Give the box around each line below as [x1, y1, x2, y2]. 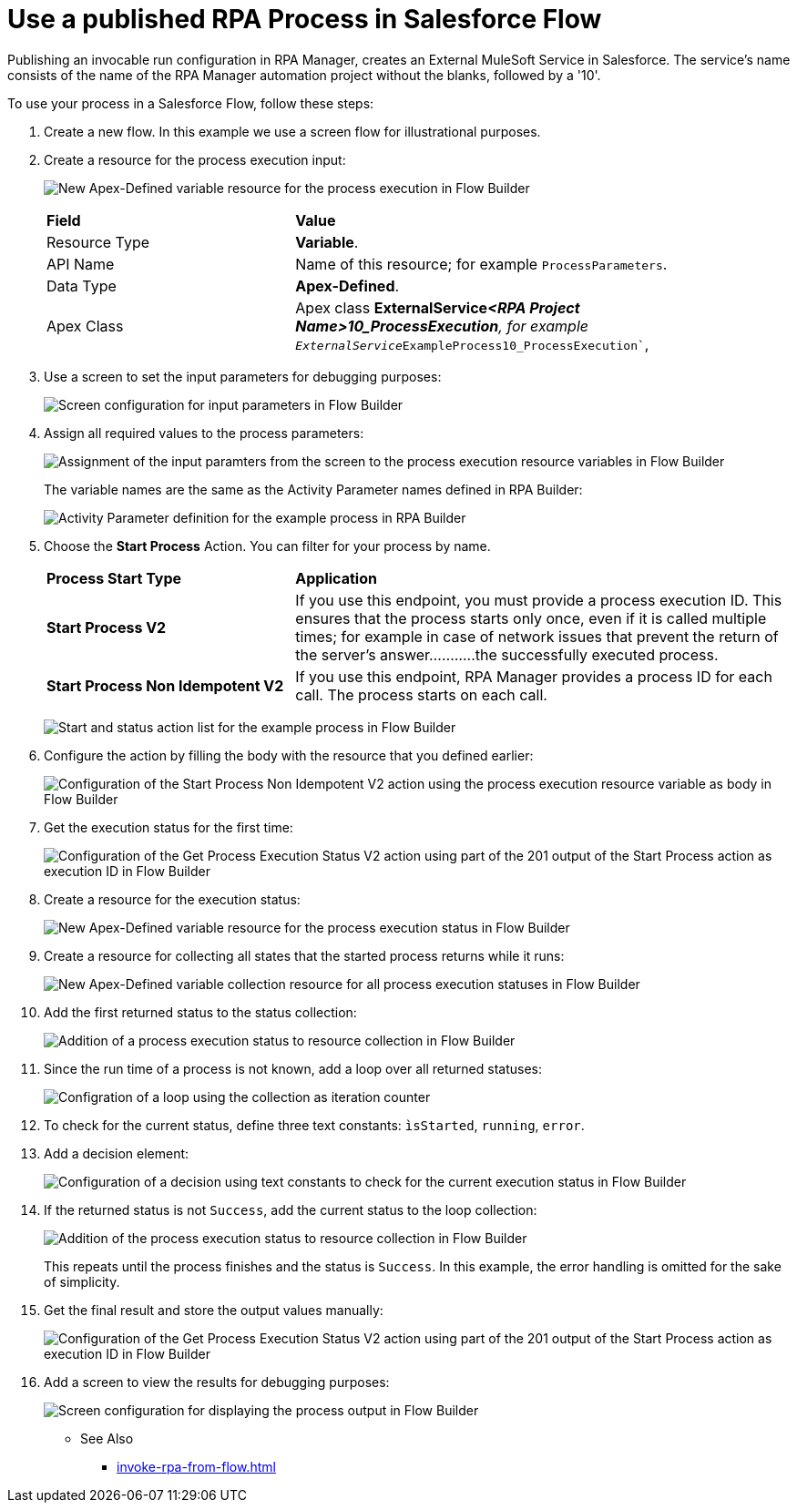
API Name [46, 254, 115, 273]
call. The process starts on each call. [295, 685, 547, 704]
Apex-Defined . [295, 276, 400, 295]
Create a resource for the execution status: [44, 891, 301, 907]
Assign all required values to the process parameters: [44, 424, 364, 441]
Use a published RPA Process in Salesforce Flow [7, 4, 602, 35]
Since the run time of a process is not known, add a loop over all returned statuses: [44, 1060, 543, 1076]
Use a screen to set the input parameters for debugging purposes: [44, 368, 442, 384]
